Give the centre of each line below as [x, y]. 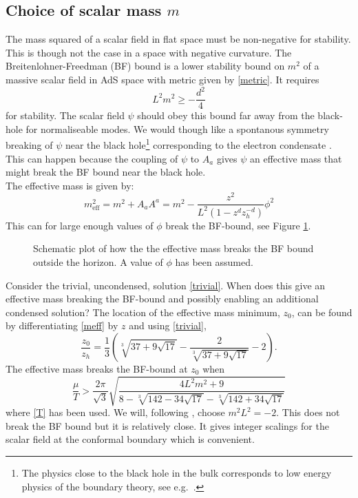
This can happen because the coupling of [92, 158]
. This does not [308, 412]
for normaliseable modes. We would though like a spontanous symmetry [177, 128]
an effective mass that [296, 158]
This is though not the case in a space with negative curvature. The [149, 52]
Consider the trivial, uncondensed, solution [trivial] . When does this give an [166, 285]
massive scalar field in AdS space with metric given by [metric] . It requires [162, 79]
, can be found [322, 312]
